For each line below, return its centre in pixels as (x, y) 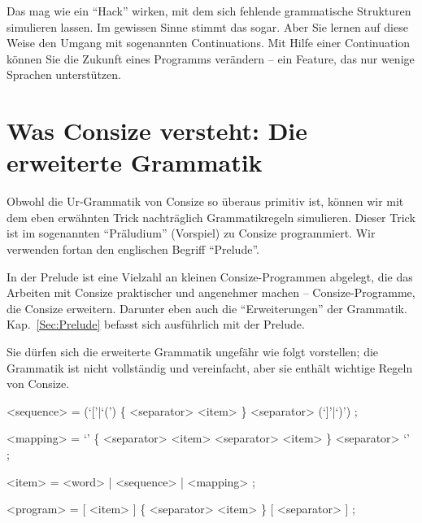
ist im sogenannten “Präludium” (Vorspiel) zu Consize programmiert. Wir (191, 233)
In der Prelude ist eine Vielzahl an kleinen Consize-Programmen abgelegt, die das (210, 276)
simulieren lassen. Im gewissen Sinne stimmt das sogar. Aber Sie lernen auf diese (207, 26)
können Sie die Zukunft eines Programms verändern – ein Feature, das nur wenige (211, 58)
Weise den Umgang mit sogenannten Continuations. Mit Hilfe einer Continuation (209, 43)
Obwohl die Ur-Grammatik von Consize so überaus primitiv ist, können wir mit (205, 201)
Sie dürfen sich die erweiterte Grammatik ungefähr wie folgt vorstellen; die (193, 352)
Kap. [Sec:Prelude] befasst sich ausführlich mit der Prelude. (156, 324)
